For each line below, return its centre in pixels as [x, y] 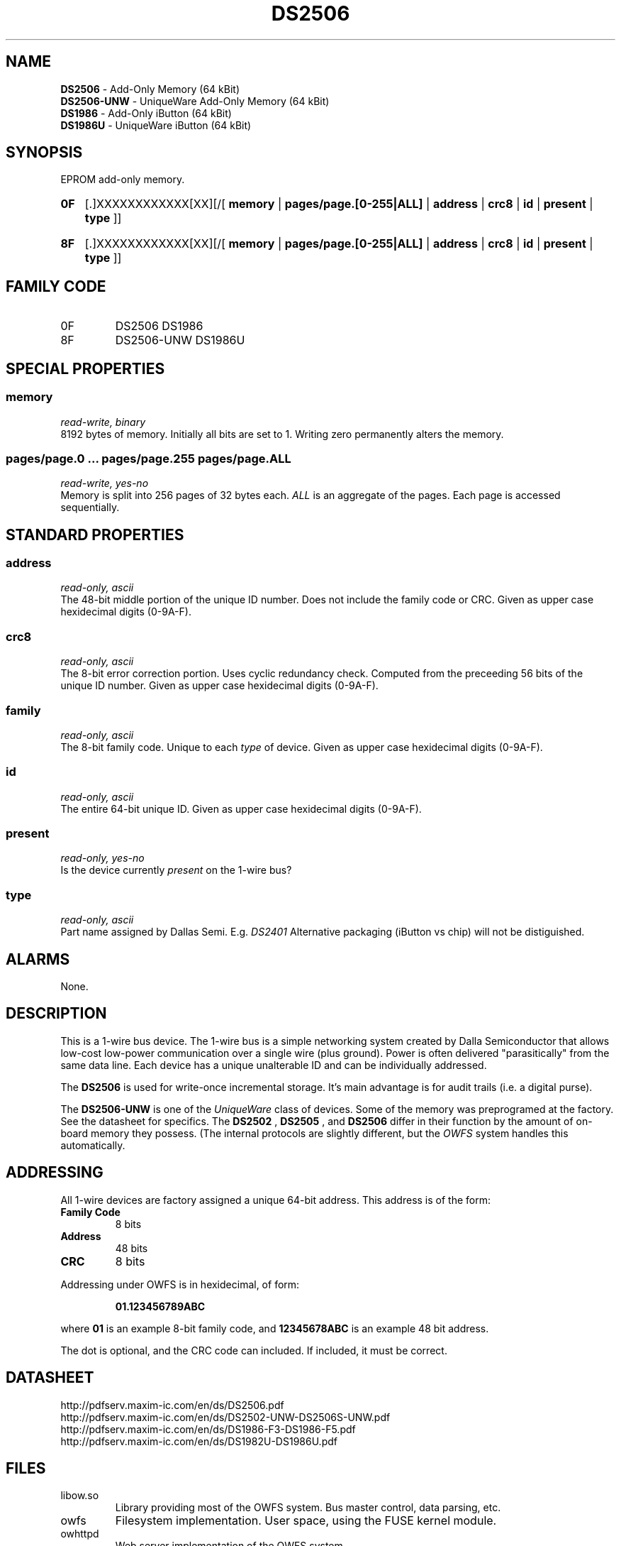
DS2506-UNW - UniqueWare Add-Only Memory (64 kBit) [195, 101]
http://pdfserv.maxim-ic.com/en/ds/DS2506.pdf [172, 1405]
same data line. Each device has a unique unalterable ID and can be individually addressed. [274, 1065]
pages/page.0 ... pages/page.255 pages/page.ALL [149, 458]
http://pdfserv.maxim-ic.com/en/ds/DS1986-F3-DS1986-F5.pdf [208, 1429]
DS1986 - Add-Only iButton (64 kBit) [146, 113]
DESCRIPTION [56, 1014]
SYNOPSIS [44, 153]
